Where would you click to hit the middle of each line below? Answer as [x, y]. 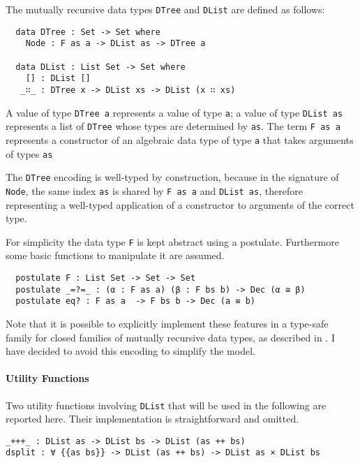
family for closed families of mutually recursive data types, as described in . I [170, 337]
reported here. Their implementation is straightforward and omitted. [152, 419]
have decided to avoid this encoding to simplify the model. [130, 351]
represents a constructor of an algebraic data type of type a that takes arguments [180, 139]
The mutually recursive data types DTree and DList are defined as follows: [165, 9]
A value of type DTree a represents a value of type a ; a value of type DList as [174, 112]
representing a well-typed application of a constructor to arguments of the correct [180, 204]
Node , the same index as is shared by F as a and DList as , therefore [154, 190]
